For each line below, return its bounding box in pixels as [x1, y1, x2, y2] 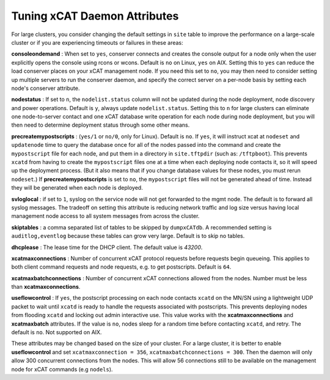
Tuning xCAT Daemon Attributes [11, 9, 179, 23]
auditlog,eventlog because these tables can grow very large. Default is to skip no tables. [11, 233, 245, 240]
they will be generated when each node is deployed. [11, 184, 143, 192]
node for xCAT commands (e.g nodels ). [11, 365, 113, 373]
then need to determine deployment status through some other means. [11, 121, 190, 129]
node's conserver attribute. [11, 84, 80, 92]
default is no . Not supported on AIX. [11, 329, 102, 336]
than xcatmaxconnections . [11, 283, 81, 291]
